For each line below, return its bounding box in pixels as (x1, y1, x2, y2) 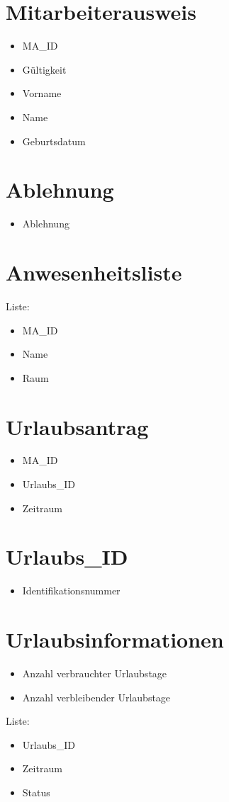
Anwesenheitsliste (6, 258, 182, 286)
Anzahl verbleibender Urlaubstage (22, 689, 171, 704)
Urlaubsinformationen (6, 625, 224, 654)
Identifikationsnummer (22, 583, 121, 598)
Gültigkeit (22, 62, 67, 77)
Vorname (22, 86, 62, 101)
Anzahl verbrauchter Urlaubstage (22, 666, 167, 681)
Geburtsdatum (22, 133, 86, 148)
